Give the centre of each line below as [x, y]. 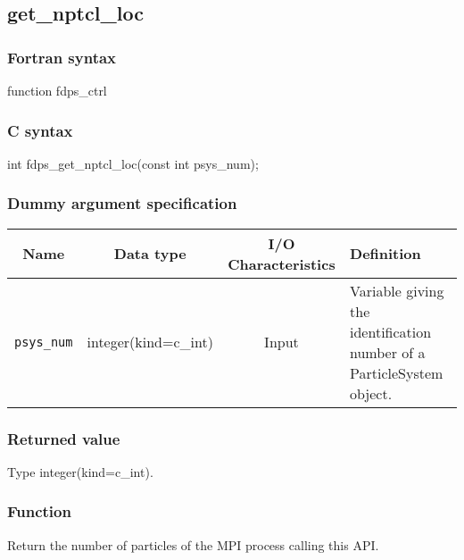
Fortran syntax [62, 57]
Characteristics [282, 263]
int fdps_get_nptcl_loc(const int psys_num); [133, 163]
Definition [385, 254]
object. [371, 393]
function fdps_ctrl [57, 90]
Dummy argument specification [122, 203]
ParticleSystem [397, 372]
